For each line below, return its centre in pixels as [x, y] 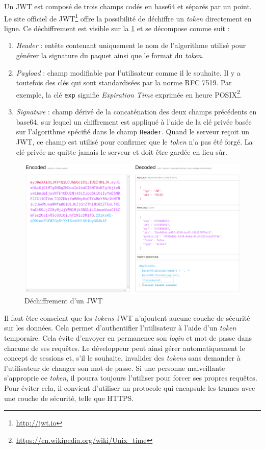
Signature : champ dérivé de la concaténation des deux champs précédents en [136, 112]
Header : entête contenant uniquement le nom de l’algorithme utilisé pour [131, 45]
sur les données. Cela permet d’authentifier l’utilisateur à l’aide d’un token [120, 328]
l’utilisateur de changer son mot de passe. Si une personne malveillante [115, 368]
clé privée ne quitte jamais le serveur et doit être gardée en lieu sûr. [122, 151]
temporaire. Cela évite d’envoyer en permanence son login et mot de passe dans [128, 337]
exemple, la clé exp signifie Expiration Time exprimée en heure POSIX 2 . [129, 93]
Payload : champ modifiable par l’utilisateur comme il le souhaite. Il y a [128, 72]
